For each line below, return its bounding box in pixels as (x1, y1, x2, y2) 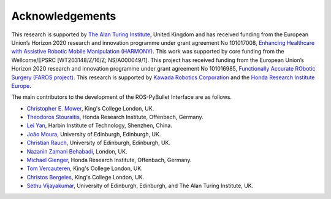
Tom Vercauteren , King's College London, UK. (26, 165, 143, 172)
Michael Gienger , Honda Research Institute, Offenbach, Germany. (26, 157, 192, 164)
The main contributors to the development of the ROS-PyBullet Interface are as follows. (11, 93, 232, 101)
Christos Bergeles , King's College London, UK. (26, 173, 145, 181)
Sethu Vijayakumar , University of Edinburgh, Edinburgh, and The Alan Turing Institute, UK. (26, 182, 254, 190)
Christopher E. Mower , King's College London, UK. (26, 104, 154, 112)
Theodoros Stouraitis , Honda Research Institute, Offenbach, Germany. (26, 114, 204, 121)
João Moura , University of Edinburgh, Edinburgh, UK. (26, 130, 161, 138)
